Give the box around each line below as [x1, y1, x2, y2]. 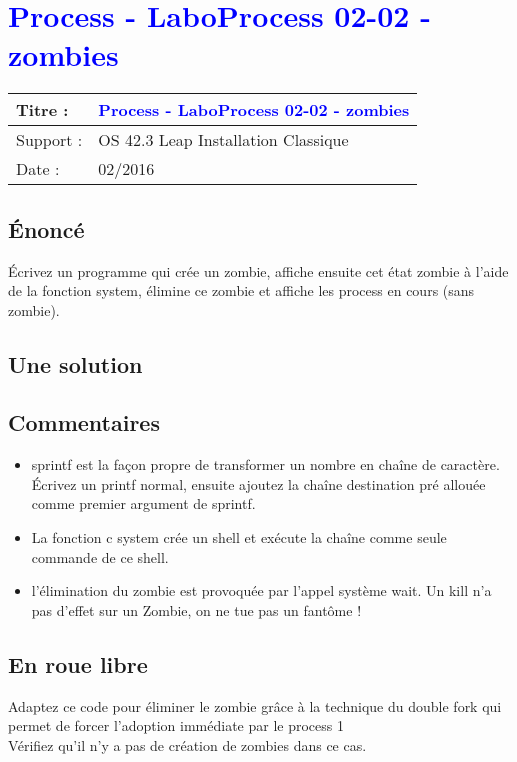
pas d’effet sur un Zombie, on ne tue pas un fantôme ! [31, 599, 362, 620]
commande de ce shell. [31, 546, 169, 567]
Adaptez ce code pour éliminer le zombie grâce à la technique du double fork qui [8, 695, 502, 716]
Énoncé [8, 213, 85, 244]
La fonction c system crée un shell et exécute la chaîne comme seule [31, 527, 447, 548]
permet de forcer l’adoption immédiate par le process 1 [8, 715, 344, 736]
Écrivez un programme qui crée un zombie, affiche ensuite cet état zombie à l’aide [8, 260, 509, 281]
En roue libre [8, 648, 148, 679]
